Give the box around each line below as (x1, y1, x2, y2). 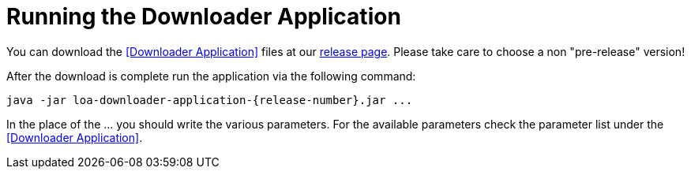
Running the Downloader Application (6, 3, 401, 30)
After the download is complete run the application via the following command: (6, 69, 416, 83)
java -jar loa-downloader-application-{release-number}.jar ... (6, 93, 413, 106)
